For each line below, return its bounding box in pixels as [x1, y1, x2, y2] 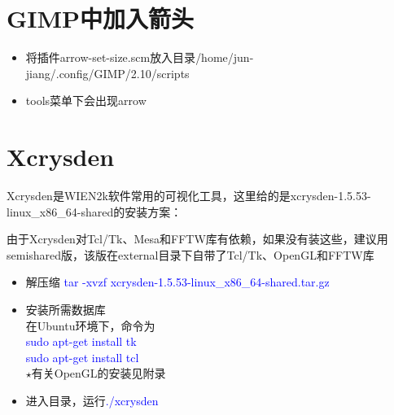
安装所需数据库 [25, 301, 106, 317]
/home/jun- [195, 49, 254, 66]
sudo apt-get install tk [25, 333, 137, 350]
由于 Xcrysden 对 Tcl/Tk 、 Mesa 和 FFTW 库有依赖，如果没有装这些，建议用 [7, 230, 388, 247]
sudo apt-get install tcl [25, 348, 139, 365]
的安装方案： [113, 203, 182, 220]
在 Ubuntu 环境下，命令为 [25, 317, 155, 334]
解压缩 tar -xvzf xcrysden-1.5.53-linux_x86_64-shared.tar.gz [25, 273, 330, 290]
